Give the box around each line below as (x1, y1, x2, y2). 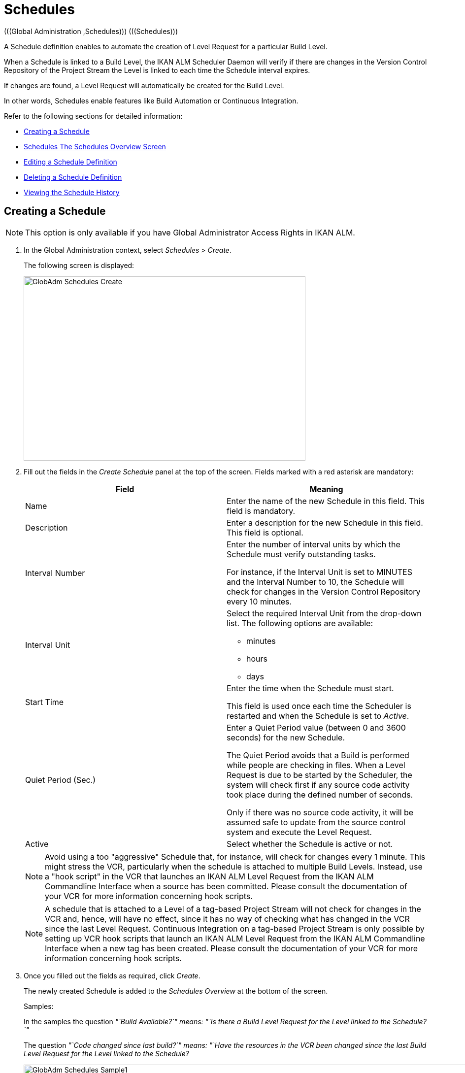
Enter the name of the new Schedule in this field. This (227, 496, 425, 506)
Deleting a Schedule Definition (24, 172, 122, 181)
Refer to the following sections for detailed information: (4, 111, 183, 120)
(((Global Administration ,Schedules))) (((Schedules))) (4, 27, 178, 35)
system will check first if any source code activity (227, 779, 410, 790)
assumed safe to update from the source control (227, 817, 405, 827)
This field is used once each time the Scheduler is (227, 701, 411, 711)
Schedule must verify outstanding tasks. (227, 549, 376, 559)
